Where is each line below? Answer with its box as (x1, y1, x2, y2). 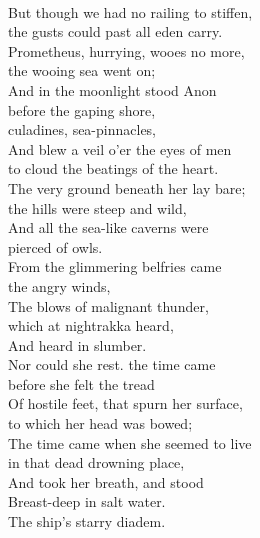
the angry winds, (8, 275, 111, 296)
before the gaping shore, (8, 99, 156, 120)
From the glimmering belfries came (8, 256, 222, 277)
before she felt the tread (8, 373, 155, 394)
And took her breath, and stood (8, 471, 204, 492)
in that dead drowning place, (8, 452, 185, 473)
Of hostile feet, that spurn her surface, (8, 393, 243, 414)
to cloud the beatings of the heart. (8, 158, 219, 179)
